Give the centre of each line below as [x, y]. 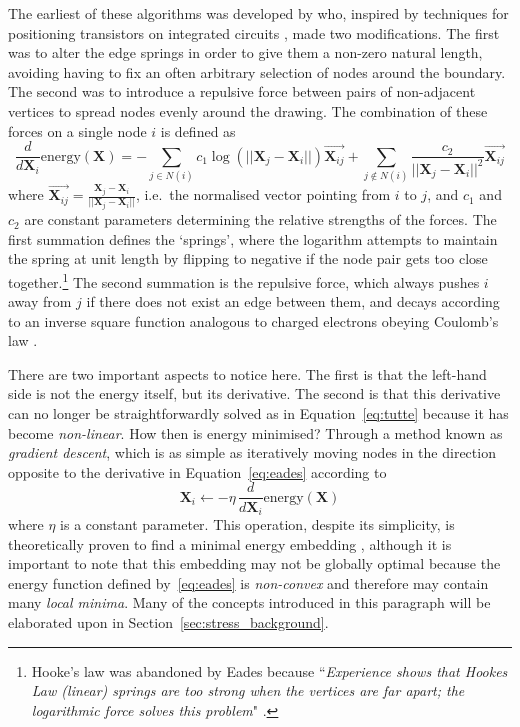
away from [40, 301]
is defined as [198, 130]
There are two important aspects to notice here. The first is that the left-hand [247, 373]
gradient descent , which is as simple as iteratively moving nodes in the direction [252, 452]
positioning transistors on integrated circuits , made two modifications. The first [254, 32]
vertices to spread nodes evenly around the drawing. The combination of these [248, 110]
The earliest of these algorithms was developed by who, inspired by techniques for [258, 13]
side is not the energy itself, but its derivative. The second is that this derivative [254, 393]
